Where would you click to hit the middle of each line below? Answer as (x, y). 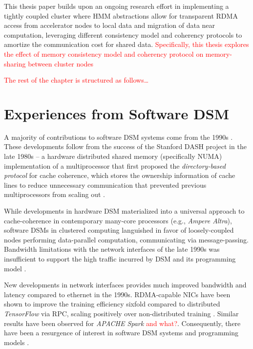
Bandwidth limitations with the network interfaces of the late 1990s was (112, 249)
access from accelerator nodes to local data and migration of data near (110, 25)
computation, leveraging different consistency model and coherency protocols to (123, 34)
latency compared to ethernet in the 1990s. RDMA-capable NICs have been (117, 294)
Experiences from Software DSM (117, 113)
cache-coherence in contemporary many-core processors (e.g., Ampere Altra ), (118, 220)
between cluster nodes (61, 63)
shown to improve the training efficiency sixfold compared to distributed (112, 304)
